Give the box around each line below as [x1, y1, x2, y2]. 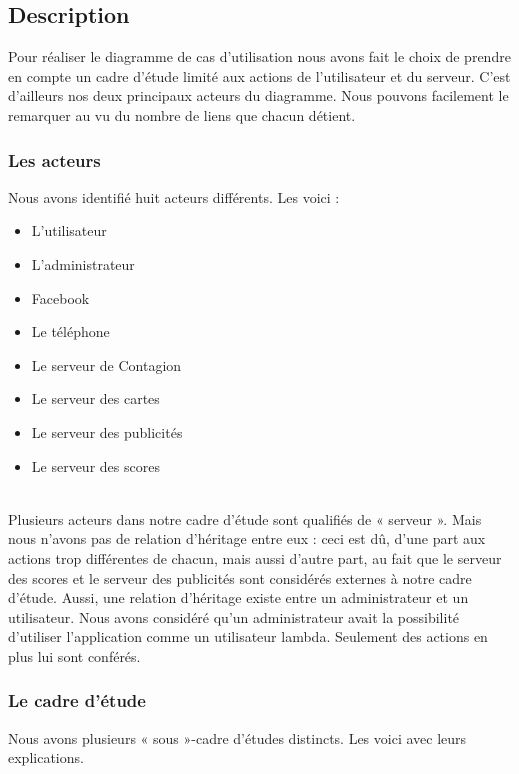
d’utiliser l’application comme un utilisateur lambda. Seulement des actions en [8, 626, 488, 647]
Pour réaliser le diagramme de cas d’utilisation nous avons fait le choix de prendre [8, 46, 511, 67]
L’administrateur [31, 253, 135, 274]
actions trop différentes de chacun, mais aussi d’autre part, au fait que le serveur [8, 547, 502, 568]
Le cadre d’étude [8, 688, 146, 713]
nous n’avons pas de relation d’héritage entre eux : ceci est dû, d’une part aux [8, 528, 486, 549]
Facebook [31, 287, 90, 308]
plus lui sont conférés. [8, 645, 141, 666]
